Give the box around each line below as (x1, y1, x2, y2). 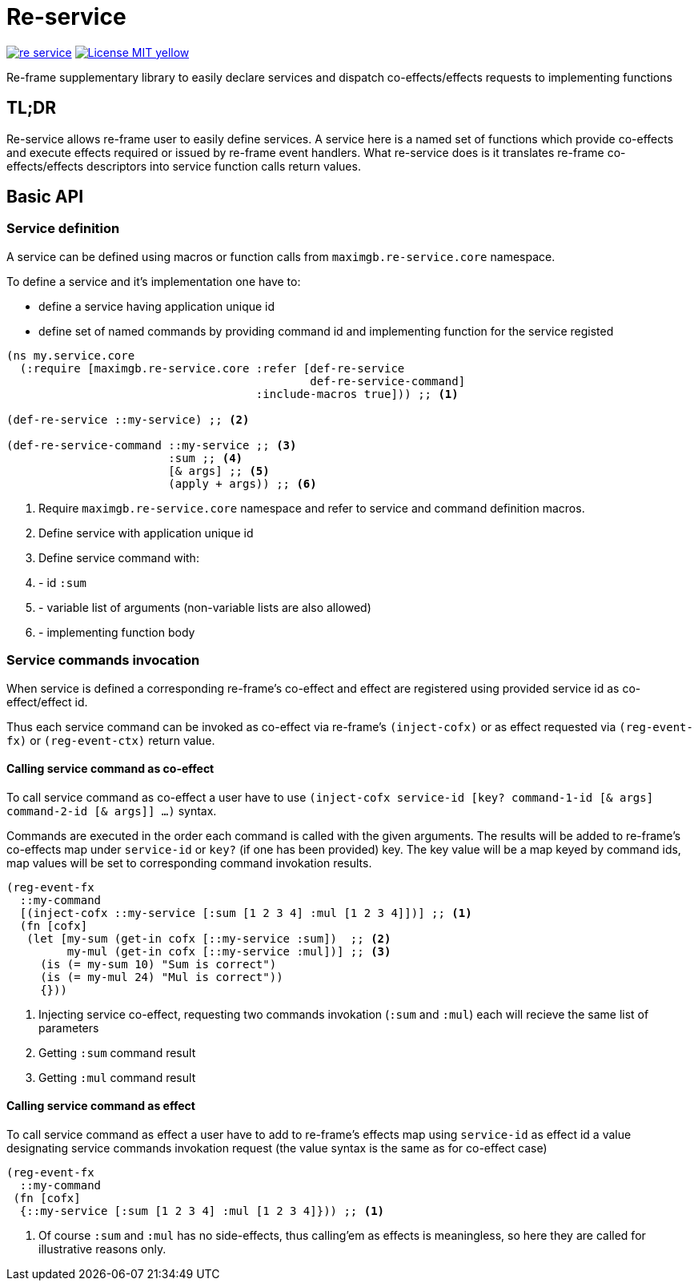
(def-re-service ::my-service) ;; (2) (6, 412, 250, 426)
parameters (38, 1020, 99, 1035)
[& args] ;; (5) (168, 464, 270, 477)
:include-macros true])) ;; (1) (255, 387, 459, 400)
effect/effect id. (6, 694, 88, 709)
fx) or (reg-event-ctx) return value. (6, 733, 215, 747)
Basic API (6, 187, 84, 207)
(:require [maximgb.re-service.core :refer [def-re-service (19, 361, 405, 375)
